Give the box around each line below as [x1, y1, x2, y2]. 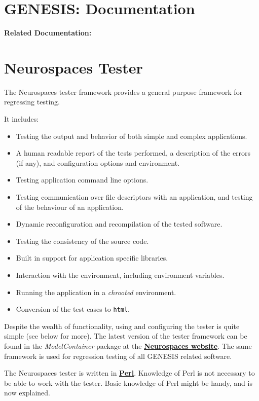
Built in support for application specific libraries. [16, 252, 168, 263]
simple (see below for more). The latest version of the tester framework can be [4, 331, 247, 341]
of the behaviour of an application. [16, 201, 124, 212]
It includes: [4, 114, 39, 124]
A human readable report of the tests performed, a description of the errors [16, 148, 251, 158]
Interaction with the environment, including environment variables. [16, 269, 225, 280]
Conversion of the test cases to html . [16, 304, 130, 314]
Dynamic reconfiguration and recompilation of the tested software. [16, 218, 223, 229]
